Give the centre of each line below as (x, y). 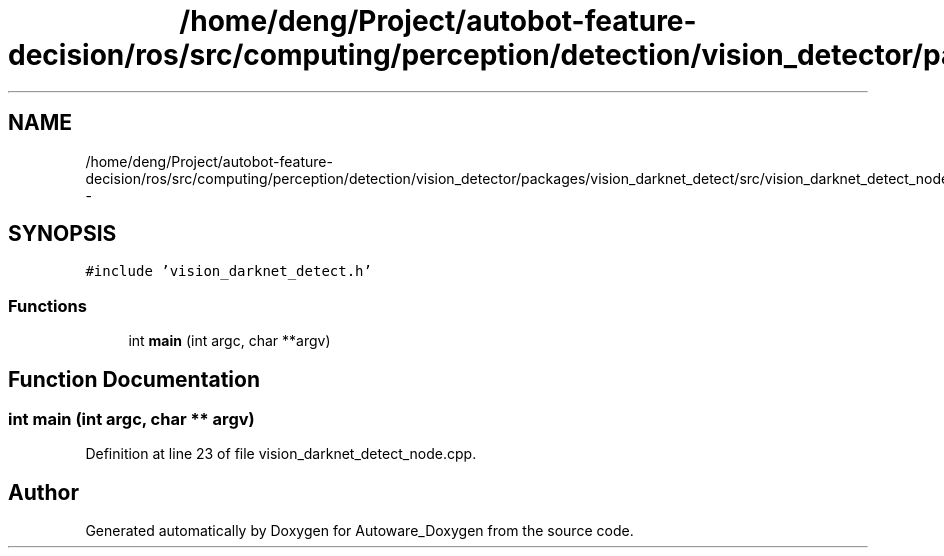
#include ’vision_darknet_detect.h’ (228, 271)
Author (43, 492)
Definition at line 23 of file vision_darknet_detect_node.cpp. (281, 454)
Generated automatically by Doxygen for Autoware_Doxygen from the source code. (359, 531)
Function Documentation (134, 379)
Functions (47, 305)
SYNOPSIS (62, 234)
